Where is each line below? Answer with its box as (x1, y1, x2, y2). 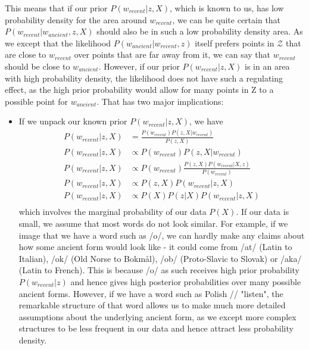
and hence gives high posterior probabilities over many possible (70, 275, 301, 287)
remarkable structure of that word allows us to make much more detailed (18, 299, 286, 311)
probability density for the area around (5, 13, 147, 26)
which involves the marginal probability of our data (18, 205, 207, 218)
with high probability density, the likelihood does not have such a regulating (5, 71, 283, 84)
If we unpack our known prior (18, 115, 127, 127)
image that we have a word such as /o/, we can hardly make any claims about (18, 229, 305, 241)
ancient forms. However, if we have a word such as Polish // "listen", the (18, 287, 283, 299)
